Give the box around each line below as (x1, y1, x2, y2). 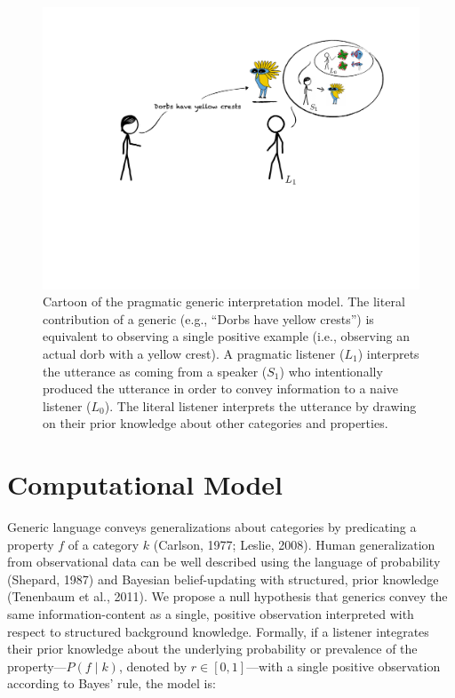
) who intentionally (279, 361, 383, 380)
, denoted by (118, 656, 188, 675)
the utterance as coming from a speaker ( (43, 361, 267, 380)
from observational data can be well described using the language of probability (7, 552, 441, 571)
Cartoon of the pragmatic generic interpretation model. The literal (43, 292, 405, 311)
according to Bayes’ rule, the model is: (7, 674, 216, 693)
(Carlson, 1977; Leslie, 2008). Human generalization (153, 535, 435, 553)
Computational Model (7, 466, 283, 503)
